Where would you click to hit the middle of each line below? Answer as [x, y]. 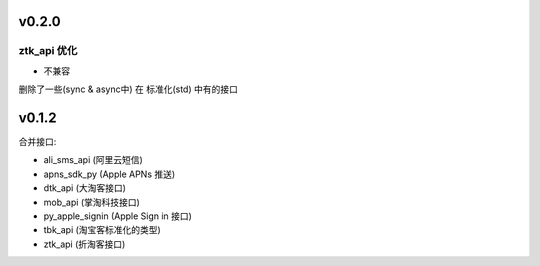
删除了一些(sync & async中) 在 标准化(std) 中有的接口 [128, 89]
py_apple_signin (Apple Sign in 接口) [117, 216]
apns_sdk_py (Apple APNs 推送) [109, 174]
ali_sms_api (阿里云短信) [93, 160]
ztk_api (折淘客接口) [84, 244]
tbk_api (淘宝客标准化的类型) [102, 230]
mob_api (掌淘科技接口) [91, 202]
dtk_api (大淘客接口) [85, 188]
